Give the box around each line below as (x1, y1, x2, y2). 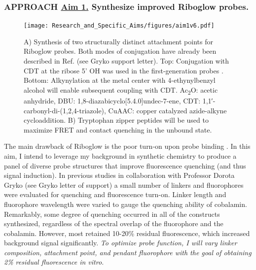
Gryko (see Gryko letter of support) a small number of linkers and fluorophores (4, 179, 244, 190)
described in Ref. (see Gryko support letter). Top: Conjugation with (24, 56, 229, 66)
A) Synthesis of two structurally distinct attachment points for (24, 36, 213, 46)
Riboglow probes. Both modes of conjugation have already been (24, 46, 217, 56)
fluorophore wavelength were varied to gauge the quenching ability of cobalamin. (4, 199, 247, 209)
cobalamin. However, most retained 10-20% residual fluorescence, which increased (4, 228, 250, 238)
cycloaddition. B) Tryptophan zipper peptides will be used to (24, 115, 209, 125)
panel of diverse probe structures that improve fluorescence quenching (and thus (4, 160, 246, 170)
